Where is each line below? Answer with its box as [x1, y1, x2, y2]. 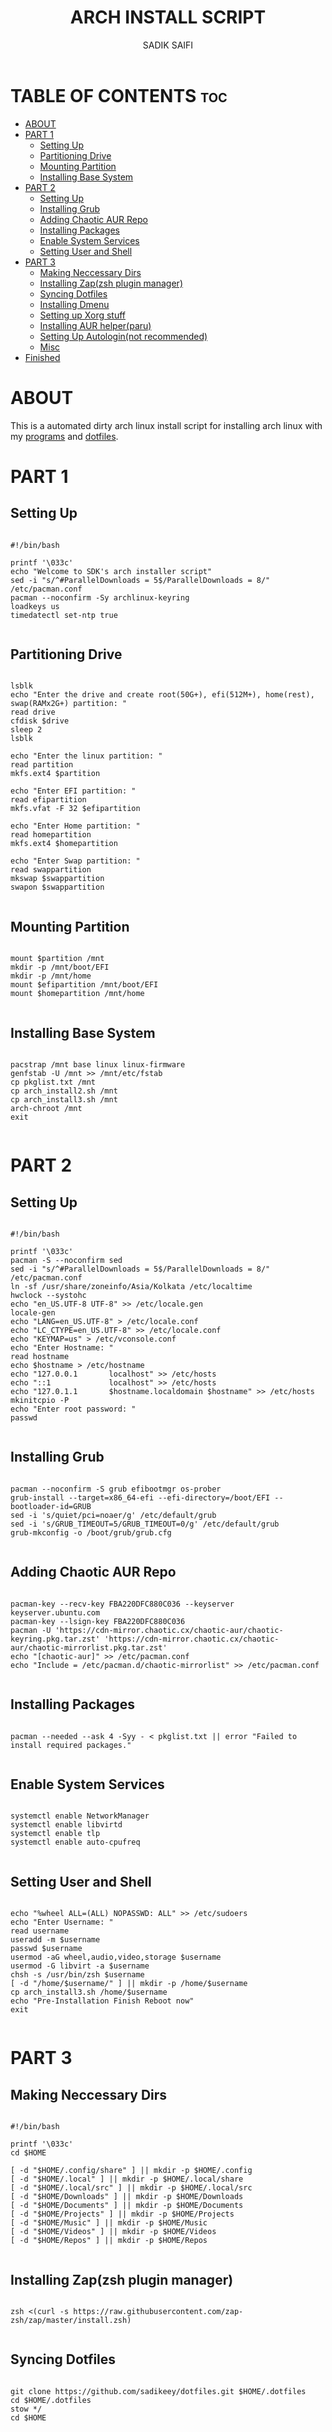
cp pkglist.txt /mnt [10, 1077, 97, 1088]
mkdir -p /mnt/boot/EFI [10, 962, 110, 973]
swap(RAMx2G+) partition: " [10, 699, 128, 709]
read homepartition [10, 830, 92, 840]
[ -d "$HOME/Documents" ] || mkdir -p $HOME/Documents [10, 2201, 244, 2211]
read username [10, 1926, 70, 1936]
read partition [10, 760, 74, 770]
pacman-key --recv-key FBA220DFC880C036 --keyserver [10, 1599, 235, 1609]
